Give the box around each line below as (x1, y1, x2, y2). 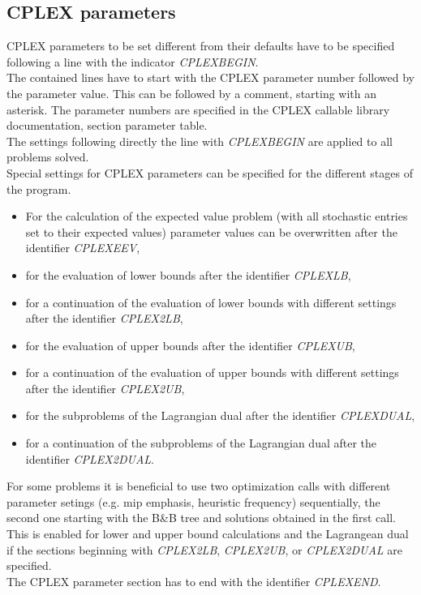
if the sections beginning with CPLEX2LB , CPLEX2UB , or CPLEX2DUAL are (6, 541, 403, 558)
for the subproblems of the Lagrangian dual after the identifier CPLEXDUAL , (25, 407, 415, 424)
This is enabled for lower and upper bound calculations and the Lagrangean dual (6, 525, 409, 542)
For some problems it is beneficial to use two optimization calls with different (6, 477, 391, 494)
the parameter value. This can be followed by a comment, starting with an (6, 84, 377, 101)
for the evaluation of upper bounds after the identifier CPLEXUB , (25, 336, 355, 353)
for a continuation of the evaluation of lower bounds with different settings (25, 293, 397, 310)
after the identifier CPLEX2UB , (25, 379, 185, 396)
